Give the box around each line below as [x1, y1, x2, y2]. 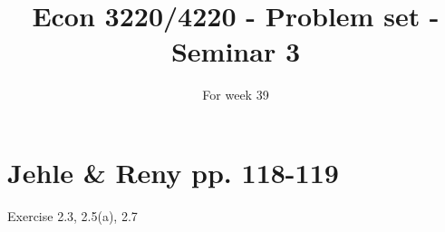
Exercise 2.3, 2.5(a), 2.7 [7, 206, 138, 225]
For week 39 [202, 85, 269, 104]
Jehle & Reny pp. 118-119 [7, 153, 339, 190]
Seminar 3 [170, 33, 301, 70]
